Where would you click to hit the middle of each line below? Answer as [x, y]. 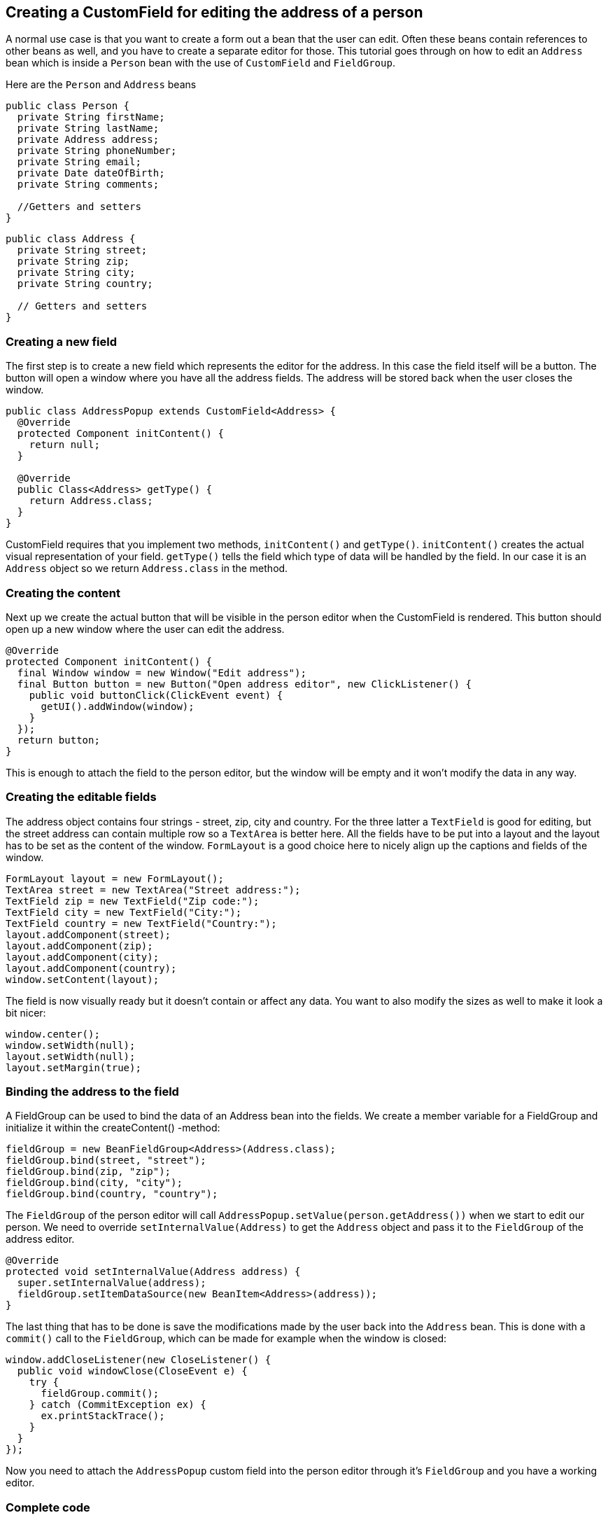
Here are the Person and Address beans [101, 85]
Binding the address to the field [92, 1092]
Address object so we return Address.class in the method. [147, 569]
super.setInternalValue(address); [112, 1283]
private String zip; [73, 262]
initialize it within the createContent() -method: [113, 1128]
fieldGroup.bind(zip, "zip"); [89, 1172]
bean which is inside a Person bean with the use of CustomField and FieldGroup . [200, 63]
